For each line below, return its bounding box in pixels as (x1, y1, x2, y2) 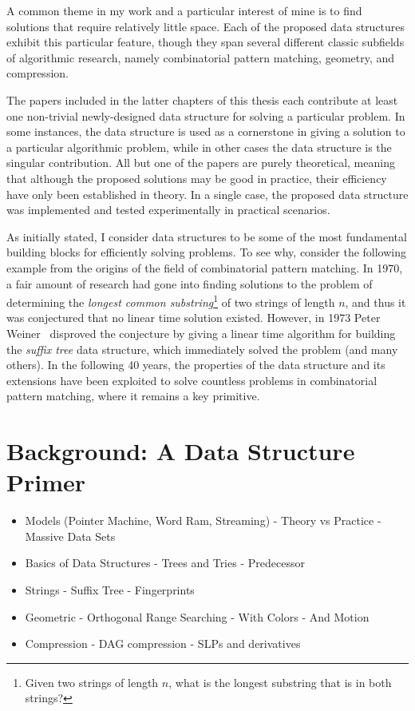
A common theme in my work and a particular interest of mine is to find (6, 2, 362, 18)
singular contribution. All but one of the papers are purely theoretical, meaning (6, 154, 395, 171)
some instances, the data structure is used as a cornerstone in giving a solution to (6, 123, 405, 140)
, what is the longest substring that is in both (168, 673, 392, 690)
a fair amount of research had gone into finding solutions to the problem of (6, 275, 373, 292)
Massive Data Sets (25, 527, 116, 544)
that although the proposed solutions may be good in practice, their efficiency (6, 169, 387, 186)
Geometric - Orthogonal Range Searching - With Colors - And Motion (25, 608, 370, 625)
